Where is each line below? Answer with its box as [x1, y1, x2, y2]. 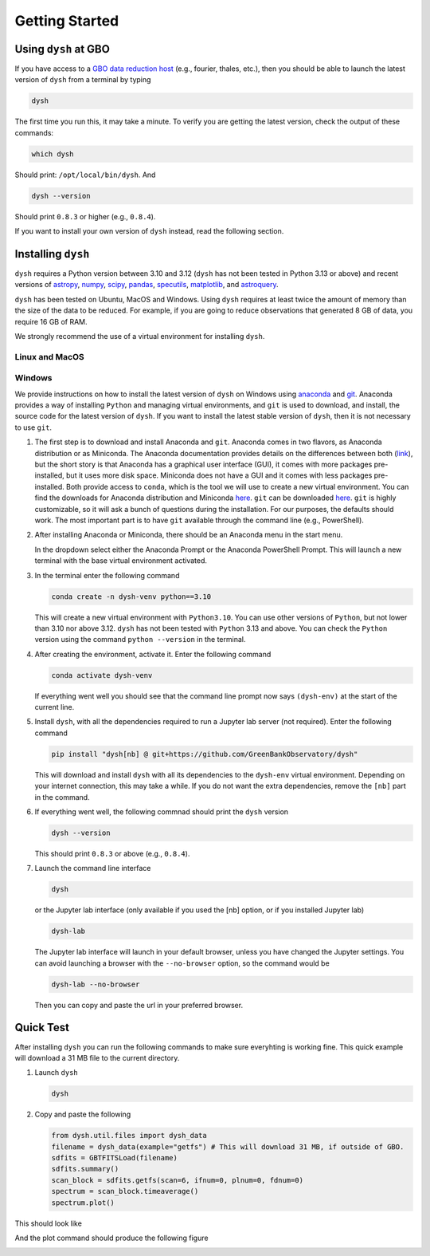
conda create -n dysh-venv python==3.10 [51, 592, 211, 601]
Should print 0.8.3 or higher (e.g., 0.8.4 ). [14, 211, 156, 221]
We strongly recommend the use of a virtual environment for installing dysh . [14, 332, 265, 341]
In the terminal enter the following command [34, 570, 180, 580]
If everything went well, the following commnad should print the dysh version [34, 806, 289, 817]
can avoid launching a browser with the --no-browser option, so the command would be [34, 958, 330, 968]
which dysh [31, 149, 74, 159]
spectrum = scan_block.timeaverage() [51, 1187, 199, 1196]
